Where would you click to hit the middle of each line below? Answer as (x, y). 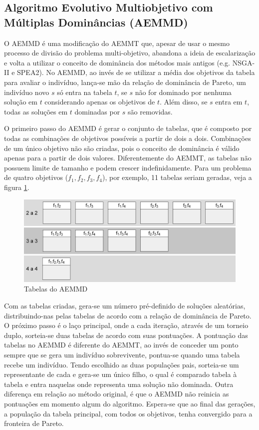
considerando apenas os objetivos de (100, 102)
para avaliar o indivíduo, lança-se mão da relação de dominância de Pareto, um (125, 82)
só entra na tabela (85, 92)
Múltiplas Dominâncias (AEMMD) (96, 22)
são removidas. (150, 111)
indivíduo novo (27, 92)
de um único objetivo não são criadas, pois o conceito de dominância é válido (122, 148)
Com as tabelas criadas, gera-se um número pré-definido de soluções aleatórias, (125, 305)
